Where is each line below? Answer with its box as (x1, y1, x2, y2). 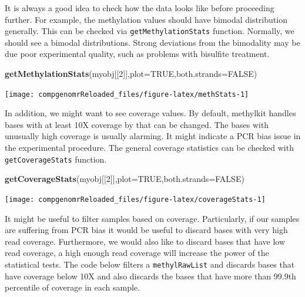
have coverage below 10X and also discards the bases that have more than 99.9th (5, 269, 296, 282)
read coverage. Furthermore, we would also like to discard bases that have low (5, 235, 286, 247)
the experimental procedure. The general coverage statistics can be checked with (5, 141, 294, 154)
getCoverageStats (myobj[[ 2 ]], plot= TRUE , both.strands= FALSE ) (5, 173, 244, 185)
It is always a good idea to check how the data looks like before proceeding (5, 2, 274, 14)
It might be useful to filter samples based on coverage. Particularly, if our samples (5, 212, 300, 224)
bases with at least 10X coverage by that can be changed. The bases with (5, 118, 269, 130)
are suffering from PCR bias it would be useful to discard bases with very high (5, 224, 288, 236)
